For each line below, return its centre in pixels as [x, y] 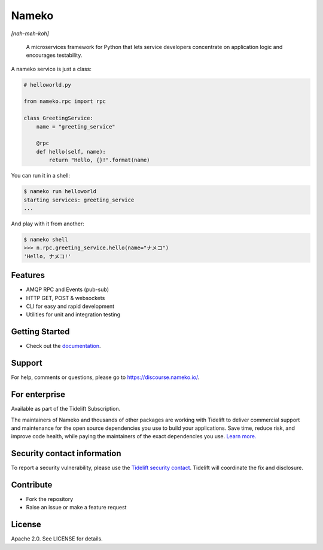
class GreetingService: [59, 118]
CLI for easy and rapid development [70, 306]
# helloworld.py [48, 85]
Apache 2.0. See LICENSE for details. [57, 539]
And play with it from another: [48, 224]
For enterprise [38, 395]
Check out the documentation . [63, 346]
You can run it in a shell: [40, 176]
